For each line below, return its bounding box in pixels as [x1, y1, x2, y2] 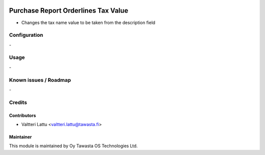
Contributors [9, 112, 36, 118]
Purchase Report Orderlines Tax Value [9, 6, 129, 15]
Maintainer [9, 134, 32, 140]
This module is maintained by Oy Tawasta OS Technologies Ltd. [9, 143, 138, 149]
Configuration [9, 32, 44, 39]
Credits [9, 99, 27, 105]
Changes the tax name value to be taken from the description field [21, 20, 156, 26]
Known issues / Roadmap [9, 77, 71, 83]
